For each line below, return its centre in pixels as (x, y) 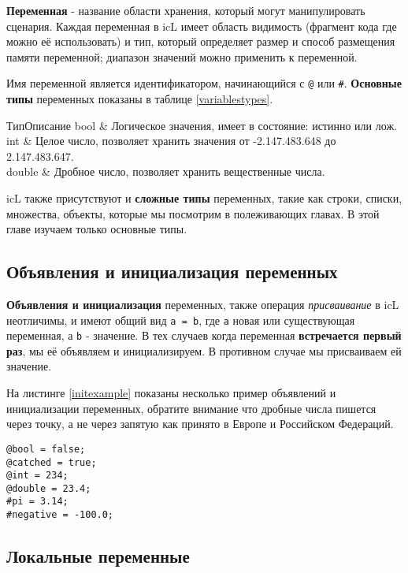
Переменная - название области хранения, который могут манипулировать (186, 10)
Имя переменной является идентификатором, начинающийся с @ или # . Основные (204, 83)
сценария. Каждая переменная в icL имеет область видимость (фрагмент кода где (202, 26)
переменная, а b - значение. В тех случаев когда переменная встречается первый (204, 335)
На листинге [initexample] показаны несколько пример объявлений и (171, 393)
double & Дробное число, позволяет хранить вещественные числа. (166, 171)
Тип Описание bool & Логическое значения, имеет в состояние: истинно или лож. (202, 125)
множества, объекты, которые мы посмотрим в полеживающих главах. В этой (193, 213)
